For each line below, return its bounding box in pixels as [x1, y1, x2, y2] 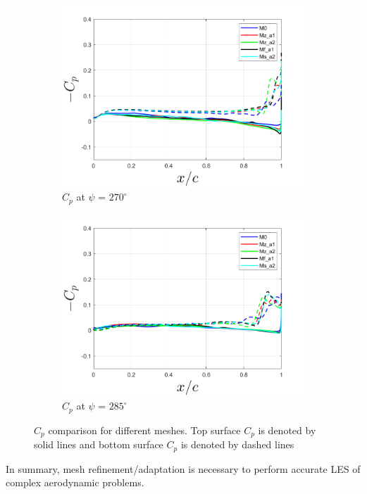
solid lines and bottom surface [34, 437, 163, 452]
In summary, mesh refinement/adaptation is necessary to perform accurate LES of [6, 461, 361, 476]
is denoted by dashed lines [180, 437, 294, 452]
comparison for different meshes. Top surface [48, 422, 241, 437]
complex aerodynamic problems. [6, 475, 144, 490]
